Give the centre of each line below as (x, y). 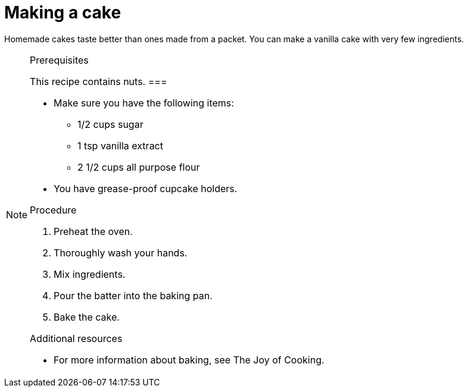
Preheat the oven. (93, 231)
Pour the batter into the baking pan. (133, 295)
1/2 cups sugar (110, 124)
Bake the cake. (87, 317)
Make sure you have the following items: (144, 103)
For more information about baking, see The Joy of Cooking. (189, 360)
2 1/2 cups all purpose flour (139, 167)
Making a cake (63, 12)
